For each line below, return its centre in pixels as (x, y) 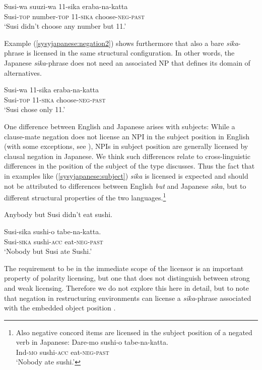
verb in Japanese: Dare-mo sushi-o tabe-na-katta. (92, 342)
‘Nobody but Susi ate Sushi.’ (48, 251)
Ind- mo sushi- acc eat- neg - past (62, 352)
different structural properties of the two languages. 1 (85, 197)
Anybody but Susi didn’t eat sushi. (58, 214)
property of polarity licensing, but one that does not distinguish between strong (127, 278)
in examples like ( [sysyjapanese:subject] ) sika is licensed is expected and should (126, 175)
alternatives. (23, 72)
